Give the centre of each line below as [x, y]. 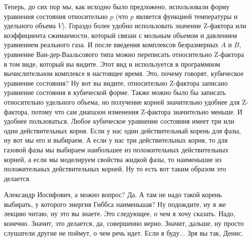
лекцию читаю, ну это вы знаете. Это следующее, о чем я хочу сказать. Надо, [120, 213]
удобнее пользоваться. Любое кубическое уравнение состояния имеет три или [119, 121]
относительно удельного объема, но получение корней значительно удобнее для [122, 102]
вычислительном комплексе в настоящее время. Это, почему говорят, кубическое [124, 73]
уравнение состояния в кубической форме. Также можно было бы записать [115, 92]
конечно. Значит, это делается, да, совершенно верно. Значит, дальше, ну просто [124, 223]
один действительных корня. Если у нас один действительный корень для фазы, [123, 130]
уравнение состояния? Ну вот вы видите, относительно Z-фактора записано [116, 83]
